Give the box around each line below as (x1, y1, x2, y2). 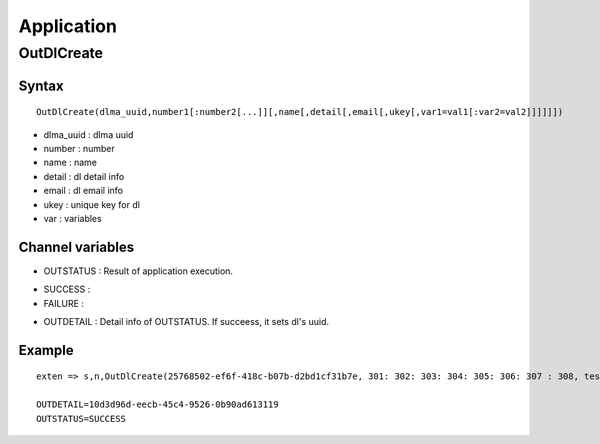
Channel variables (18, 238, 135, 255)
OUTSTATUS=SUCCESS (36, 413, 127, 424)
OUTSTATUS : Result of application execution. (43, 265, 234, 277)
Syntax (18, 77, 64, 94)
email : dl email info (43, 185, 124, 197)
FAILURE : (43, 297, 85, 309)
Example (18, 341, 74, 359)
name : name (43, 156, 98, 169)
